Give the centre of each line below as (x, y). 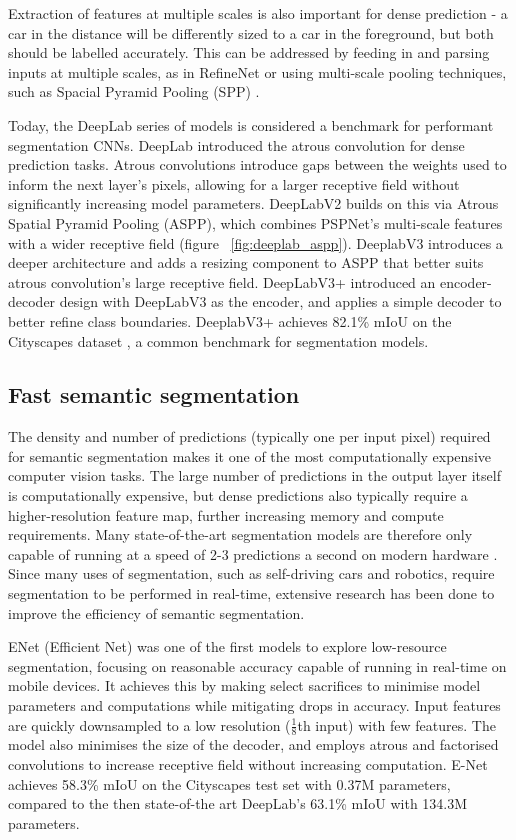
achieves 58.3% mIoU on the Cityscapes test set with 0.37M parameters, (229, 783)
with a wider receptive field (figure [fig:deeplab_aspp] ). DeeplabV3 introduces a (255, 242)
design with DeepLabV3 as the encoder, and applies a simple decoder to (280, 301)
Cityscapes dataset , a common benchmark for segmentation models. (218, 340)
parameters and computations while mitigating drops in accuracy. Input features (254, 705)
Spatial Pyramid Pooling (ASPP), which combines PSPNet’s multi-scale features (255, 222)
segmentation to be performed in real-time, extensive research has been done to (251, 593)
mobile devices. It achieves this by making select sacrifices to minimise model (244, 685)
